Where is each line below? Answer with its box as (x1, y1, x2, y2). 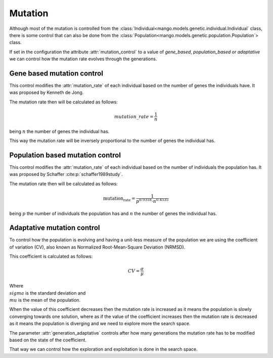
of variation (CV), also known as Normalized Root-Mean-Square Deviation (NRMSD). (9, 244, 186, 250)
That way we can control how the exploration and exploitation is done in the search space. (9, 346, 198, 352)
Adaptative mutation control (9, 224, 101, 232)
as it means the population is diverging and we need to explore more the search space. (9, 320, 191, 327)
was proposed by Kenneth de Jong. (9, 89, 84, 96)
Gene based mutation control (9, 69, 104, 78)
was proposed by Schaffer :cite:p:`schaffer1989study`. (9, 171, 123, 177)
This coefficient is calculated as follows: (9, 254, 93, 260)
